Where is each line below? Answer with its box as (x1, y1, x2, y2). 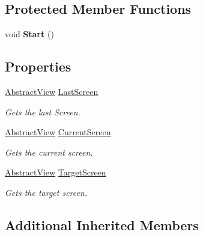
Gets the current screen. (5, 145, 93, 158)
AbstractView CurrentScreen (5, 126, 111, 138)
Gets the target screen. (5, 186, 88, 198)
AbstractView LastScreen (5, 85, 98, 97)
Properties (5, 57, 71, 76)
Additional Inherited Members (5, 215, 199, 234)
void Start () (5, 28, 54, 40)
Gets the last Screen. (5, 105, 80, 118)
